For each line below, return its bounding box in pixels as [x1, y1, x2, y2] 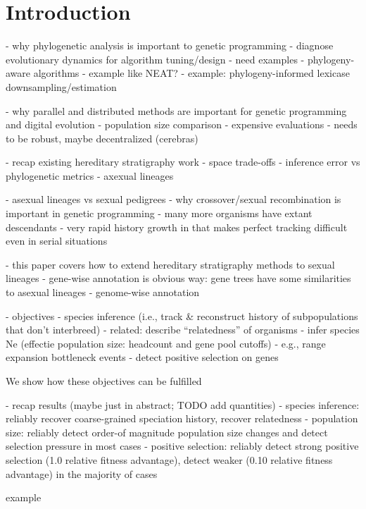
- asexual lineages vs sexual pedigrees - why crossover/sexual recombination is [6, 192, 341, 207]
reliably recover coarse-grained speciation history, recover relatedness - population [6, 411, 358, 426]
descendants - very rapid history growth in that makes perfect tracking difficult [6, 219, 348, 234]
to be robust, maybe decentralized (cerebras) [6, 130, 198, 145]
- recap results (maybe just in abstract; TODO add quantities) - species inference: [6, 397, 360, 412]
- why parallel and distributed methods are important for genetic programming [6, 103, 347, 118]
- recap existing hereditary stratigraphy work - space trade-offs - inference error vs [6, 154, 360, 169]
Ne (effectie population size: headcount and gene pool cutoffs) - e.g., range [6, 336, 326, 350]
